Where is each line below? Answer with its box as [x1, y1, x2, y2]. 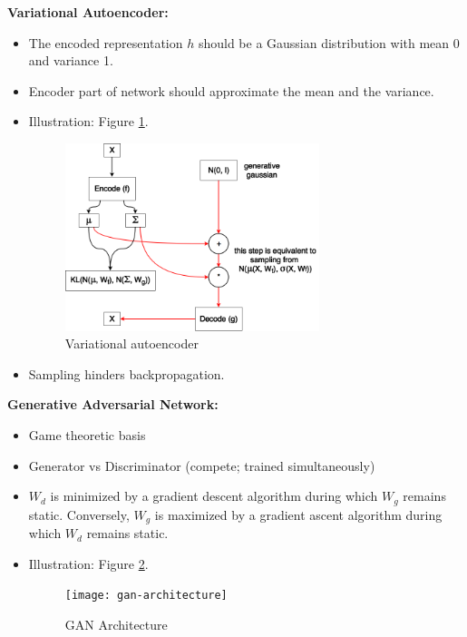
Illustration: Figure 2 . [28, 554, 149, 573]
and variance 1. [28, 51, 113, 70]
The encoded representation [28, 33, 183, 52]
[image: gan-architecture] [64, 589, 228, 603]
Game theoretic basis [28, 425, 146, 444]
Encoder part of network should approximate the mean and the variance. [28, 81, 434, 100]
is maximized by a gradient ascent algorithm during [154, 505, 443, 524]
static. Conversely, [28, 505, 130, 524]
